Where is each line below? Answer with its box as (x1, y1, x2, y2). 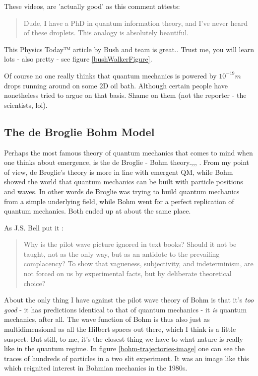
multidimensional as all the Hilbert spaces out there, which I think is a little (4, 324, 236, 334)
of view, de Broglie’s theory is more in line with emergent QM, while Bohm (4, 166, 233, 177)
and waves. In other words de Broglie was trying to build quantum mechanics (4, 186, 240, 196)
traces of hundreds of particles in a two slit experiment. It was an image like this (4, 353, 249, 363)
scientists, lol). (4, 99, 48, 110)
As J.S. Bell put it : (4, 222, 64, 232)
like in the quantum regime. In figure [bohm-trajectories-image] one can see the (4, 343, 245, 354)
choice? (23, 278, 46, 288)
